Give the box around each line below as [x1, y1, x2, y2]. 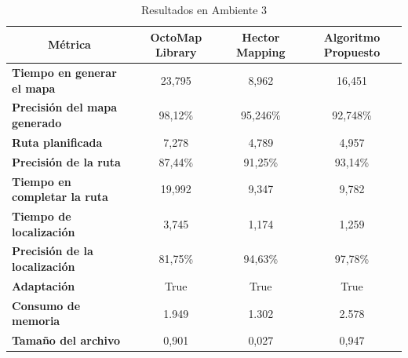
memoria [12, 312, 60, 329]
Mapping [236, 44, 286, 60]
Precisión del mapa [12, 99, 117, 115]
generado [12, 115, 62, 131]
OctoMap [150, 28, 202, 45]
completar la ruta [12, 188, 108, 205]
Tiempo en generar [12, 64, 117, 81]
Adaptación [12, 277, 75, 294]
